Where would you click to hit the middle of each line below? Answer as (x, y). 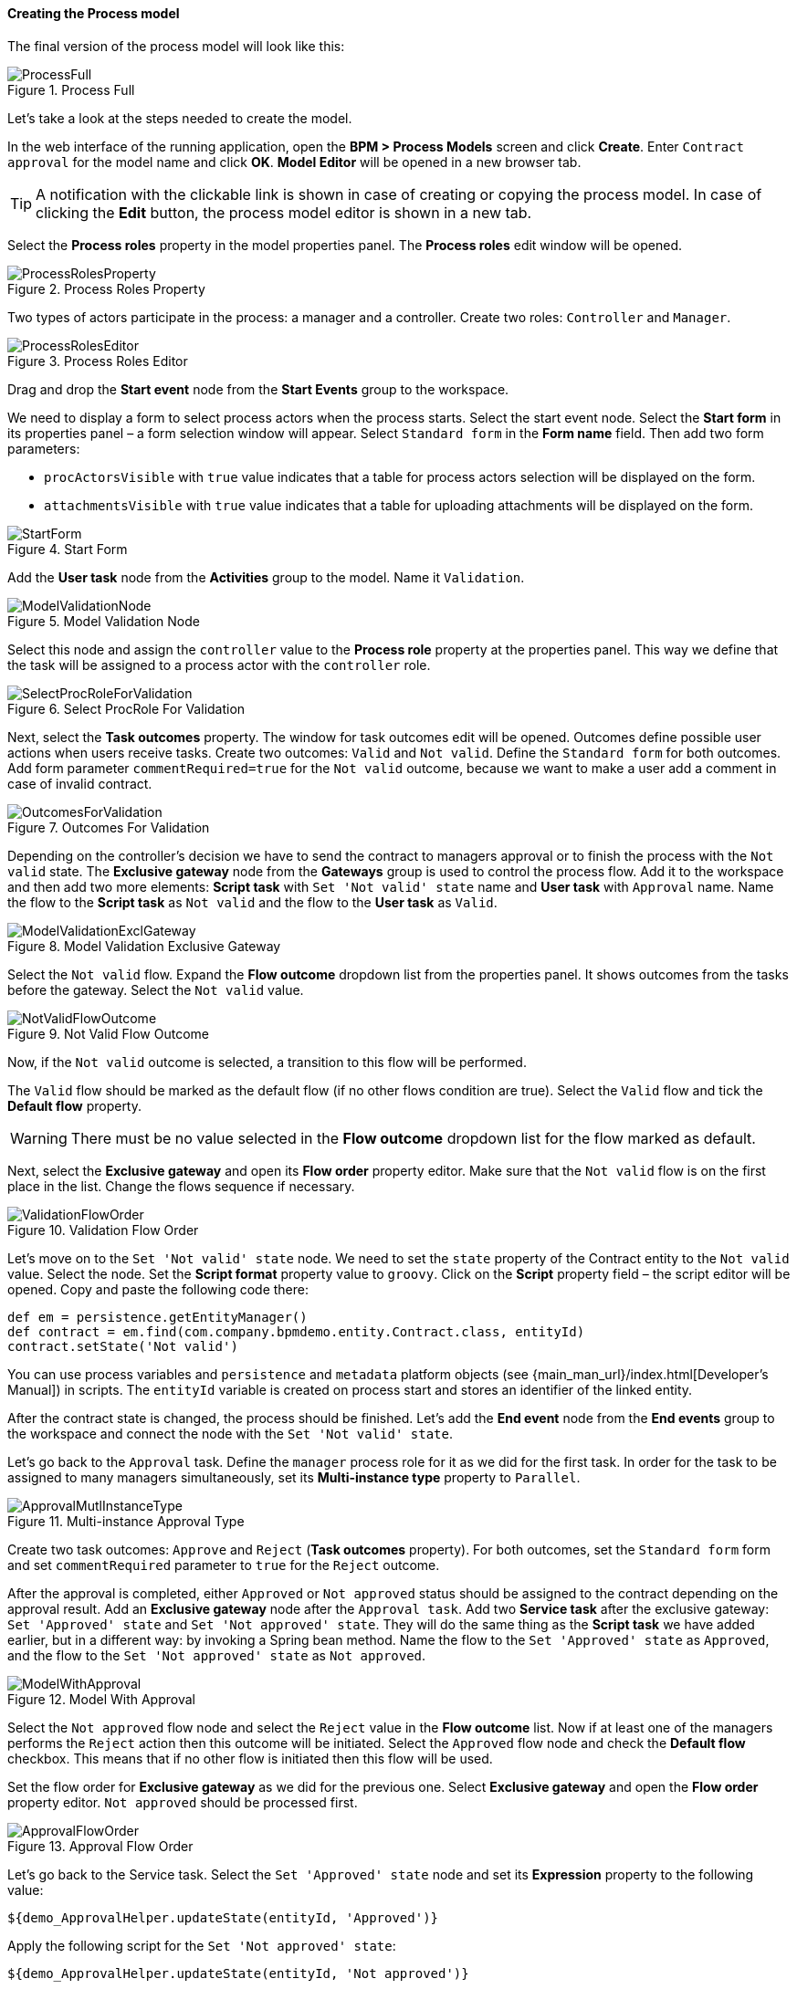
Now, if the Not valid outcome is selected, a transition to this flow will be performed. (267, 1062)
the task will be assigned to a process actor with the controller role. (219, 665)
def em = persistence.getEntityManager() (157, 1317)
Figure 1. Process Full (71, 89)
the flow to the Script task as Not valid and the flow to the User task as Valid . (252, 902)
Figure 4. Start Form (68, 549)
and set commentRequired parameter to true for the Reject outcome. (224, 1565)
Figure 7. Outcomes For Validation (109, 827)
